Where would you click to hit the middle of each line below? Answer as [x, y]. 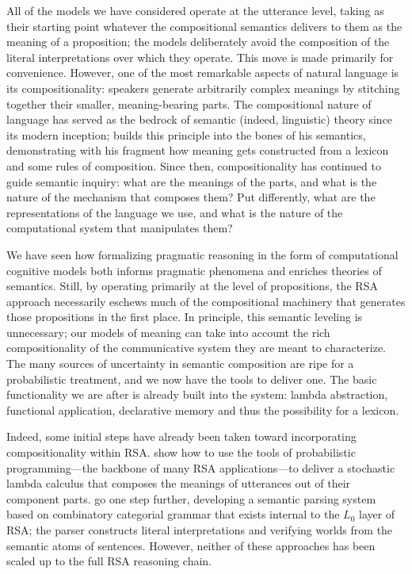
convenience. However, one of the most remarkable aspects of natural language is [203, 73]
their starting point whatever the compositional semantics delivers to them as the [204, 26]
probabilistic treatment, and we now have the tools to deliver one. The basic [192, 379]
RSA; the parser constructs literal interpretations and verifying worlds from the [200, 530]
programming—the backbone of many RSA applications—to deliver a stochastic [201, 467]
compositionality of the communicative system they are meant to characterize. [196, 348]
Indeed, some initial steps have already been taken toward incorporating [181, 436]
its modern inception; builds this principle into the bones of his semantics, [186, 134]
